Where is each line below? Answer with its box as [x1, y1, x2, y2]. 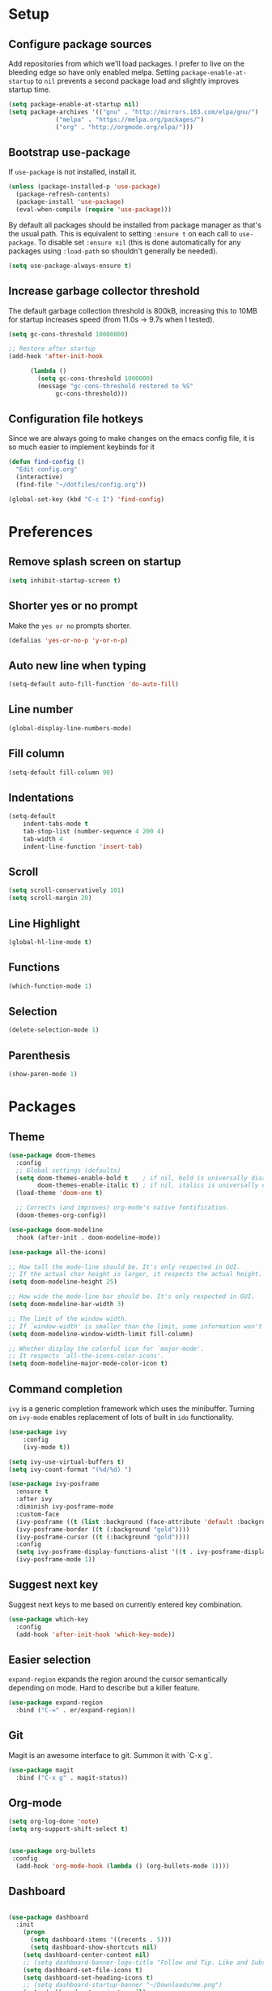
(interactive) [15, 473, 63, 482]
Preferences [8, 523, 93, 541]
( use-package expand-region [8, 1699, 104, 1707]
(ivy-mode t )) [23, 1443, 70, 1451]
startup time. [8, 84, 51, 94]
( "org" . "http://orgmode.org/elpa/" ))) [55, 123, 194, 131]
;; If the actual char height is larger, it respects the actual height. [8, 1270, 263, 1279]
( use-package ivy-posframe [8, 1480, 100, 1488]
